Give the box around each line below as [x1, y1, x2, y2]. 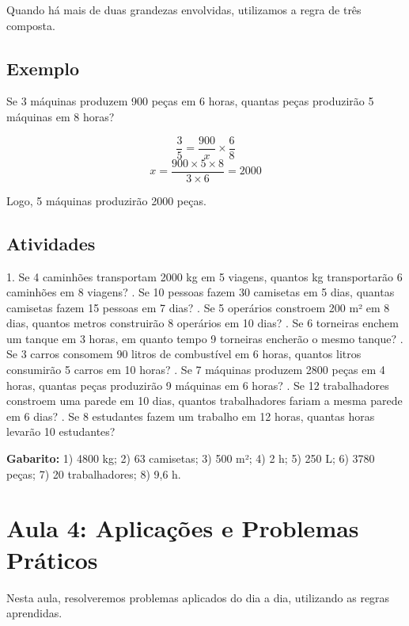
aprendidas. [6, 605, 62, 621]
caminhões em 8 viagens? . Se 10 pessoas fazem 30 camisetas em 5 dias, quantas [6, 284, 395, 300]
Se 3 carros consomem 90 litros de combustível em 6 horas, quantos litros [6, 345, 362, 362]
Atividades [6, 231, 96, 255]
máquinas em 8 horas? [6, 108, 115, 124]
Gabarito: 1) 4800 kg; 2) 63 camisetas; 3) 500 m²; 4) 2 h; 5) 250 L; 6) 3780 [6, 450, 375, 467]
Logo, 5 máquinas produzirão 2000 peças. [6, 192, 206, 208]
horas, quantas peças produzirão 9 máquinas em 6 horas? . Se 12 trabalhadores [6, 376, 389, 393]
